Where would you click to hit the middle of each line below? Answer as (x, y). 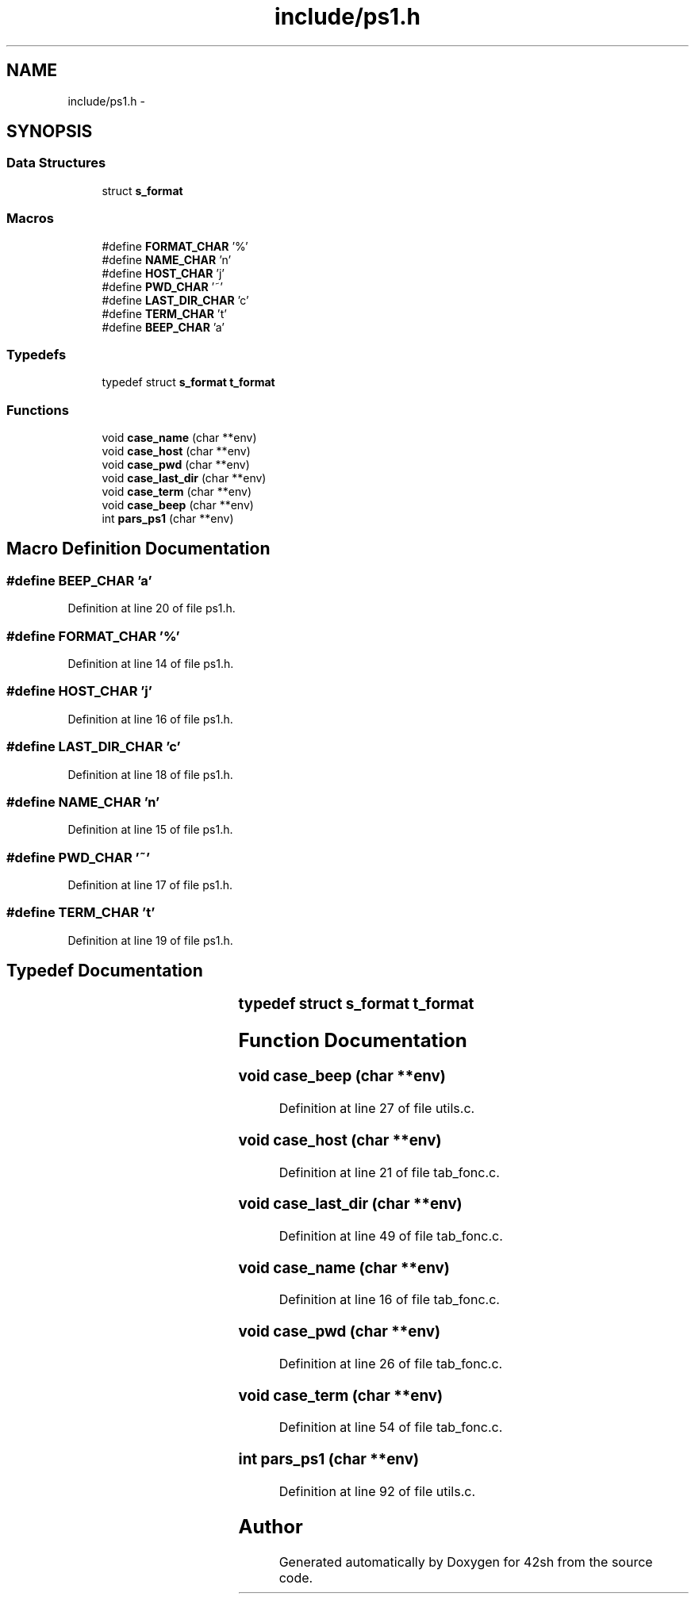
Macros (30, 219)
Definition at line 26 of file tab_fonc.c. (391, 1363)
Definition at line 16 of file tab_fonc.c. (389, 1300)
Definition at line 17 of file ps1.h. (150, 885)
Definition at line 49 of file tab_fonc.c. (391, 1236)
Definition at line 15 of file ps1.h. (150, 830)
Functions (38, 410)
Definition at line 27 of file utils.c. (377, 1109)
